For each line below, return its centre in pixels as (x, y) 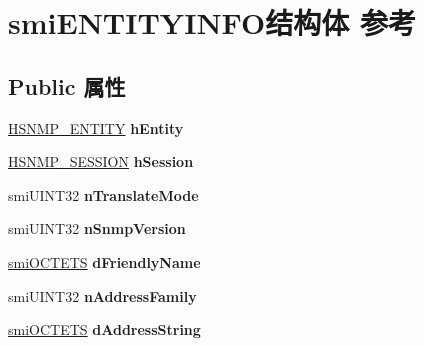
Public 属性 (67, 85)
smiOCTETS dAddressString (104, 329)
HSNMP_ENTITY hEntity (96, 127)
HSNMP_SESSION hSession (101, 161)
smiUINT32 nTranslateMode (103, 194)
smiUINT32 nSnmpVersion (97, 228)
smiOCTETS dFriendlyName (104, 261)
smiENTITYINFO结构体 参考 (212, 22)
